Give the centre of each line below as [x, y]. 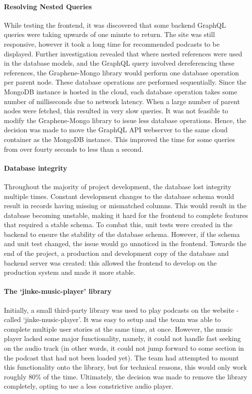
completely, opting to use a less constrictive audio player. [89, 386]
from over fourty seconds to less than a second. [74, 149]
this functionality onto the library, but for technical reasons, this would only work [126, 367]
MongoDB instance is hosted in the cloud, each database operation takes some [121, 91]
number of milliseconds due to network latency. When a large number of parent [122, 101]
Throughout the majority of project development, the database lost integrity [118, 186]
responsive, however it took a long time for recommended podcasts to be [112, 44]
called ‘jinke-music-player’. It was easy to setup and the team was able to [112, 319]
